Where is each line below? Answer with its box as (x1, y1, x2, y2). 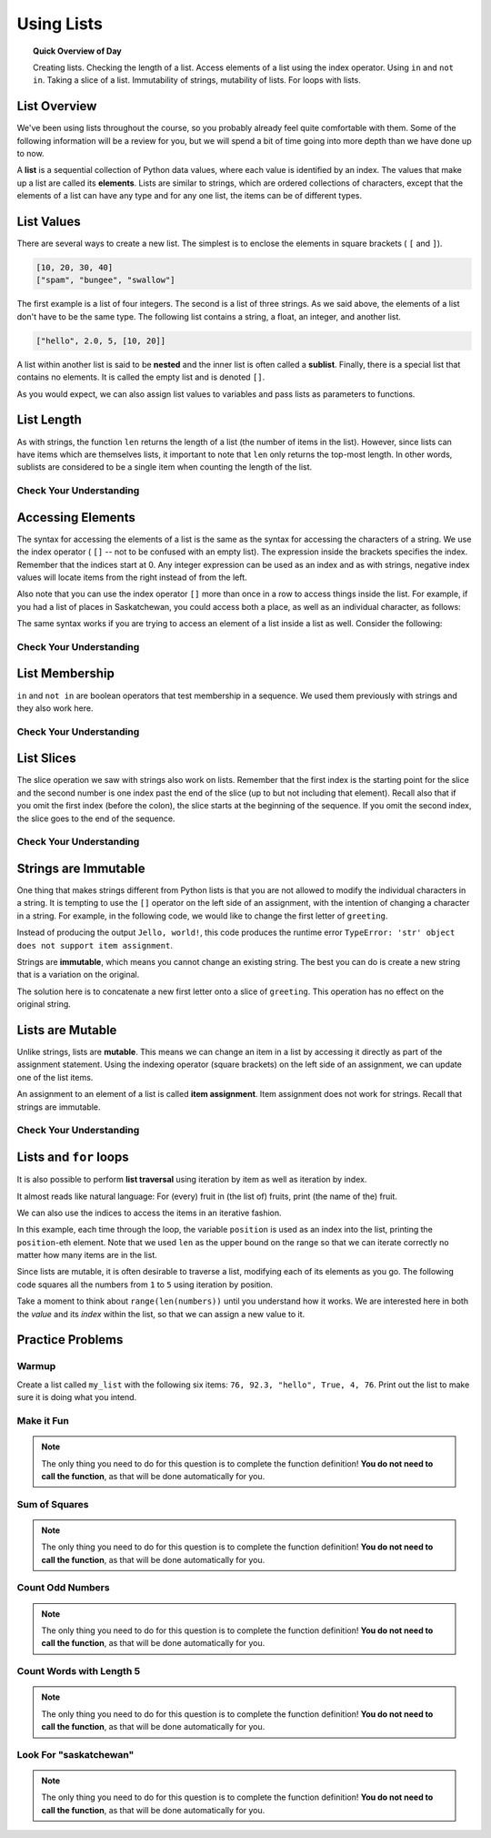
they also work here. (16, 702, 94, 714)
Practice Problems (16, 1332, 124, 1347)
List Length (16, 412, 82, 428)
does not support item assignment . (16, 939, 173, 950)
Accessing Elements (16, 510, 135, 525)
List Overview (16, 98, 97, 114)
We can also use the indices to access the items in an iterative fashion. (16, 1207, 282, 1218)
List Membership (16, 665, 115, 682)
